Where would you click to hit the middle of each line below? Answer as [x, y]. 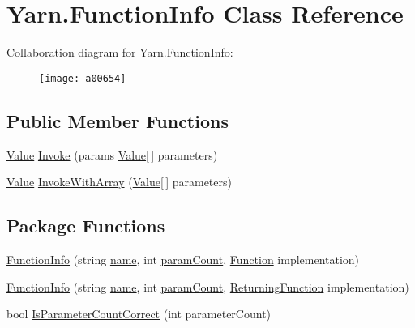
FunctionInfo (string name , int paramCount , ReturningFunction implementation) [208, 286]
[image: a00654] [83, 78]
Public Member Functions [118, 120]
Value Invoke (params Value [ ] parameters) [112, 154]
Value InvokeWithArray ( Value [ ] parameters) [119, 182]
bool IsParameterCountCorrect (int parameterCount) [139, 314]
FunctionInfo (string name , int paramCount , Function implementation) [183, 259]
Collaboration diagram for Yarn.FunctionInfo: [120, 52]
